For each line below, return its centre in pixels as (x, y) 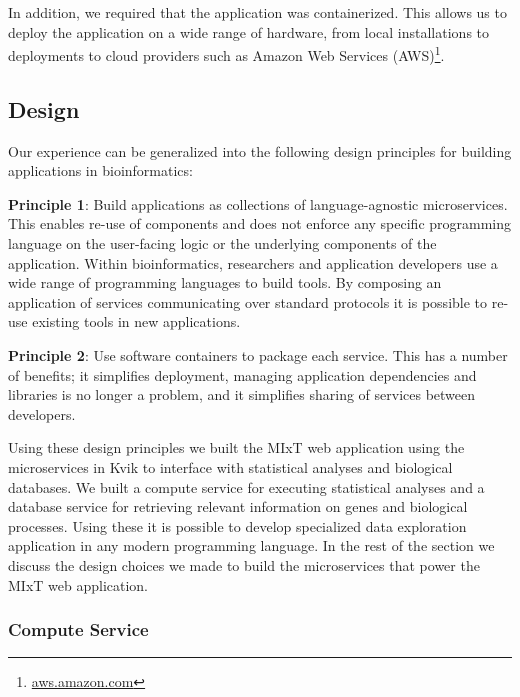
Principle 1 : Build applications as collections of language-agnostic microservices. (258, 203)
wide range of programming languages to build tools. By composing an (225, 282)
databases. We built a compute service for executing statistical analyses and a (246, 486)
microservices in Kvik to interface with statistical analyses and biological (230, 466)
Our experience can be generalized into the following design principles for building (260, 150)
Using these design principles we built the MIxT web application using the (236, 447)
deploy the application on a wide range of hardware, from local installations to (249, 31)
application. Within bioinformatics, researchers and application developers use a (253, 262)
